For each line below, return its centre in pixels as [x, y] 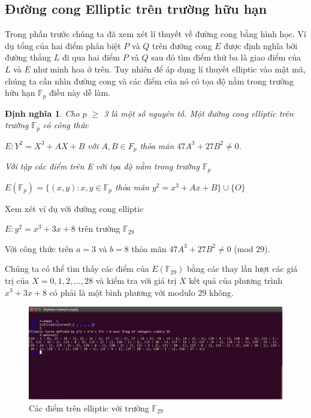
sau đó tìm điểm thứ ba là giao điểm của [226, 57]
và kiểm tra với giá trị [136, 280]
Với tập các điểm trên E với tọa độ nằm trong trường [102, 166]
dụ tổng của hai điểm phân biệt [63, 45]
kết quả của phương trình [236, 280]
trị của [17, 280]
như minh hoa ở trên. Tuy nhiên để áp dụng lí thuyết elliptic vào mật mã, [169, 69]
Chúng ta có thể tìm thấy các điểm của [77, 269]
